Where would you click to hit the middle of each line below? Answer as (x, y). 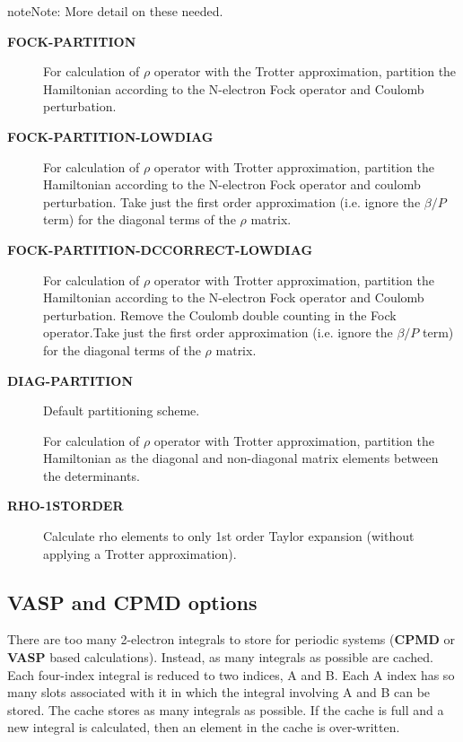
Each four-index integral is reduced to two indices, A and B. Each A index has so (231, 674)
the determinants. (92, 475)
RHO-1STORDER (66, 506)
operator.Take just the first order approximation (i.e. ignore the (218, 332)
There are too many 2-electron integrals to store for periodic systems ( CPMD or (231, 639)
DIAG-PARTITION (70, 380)
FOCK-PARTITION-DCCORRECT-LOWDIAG (160, 249)
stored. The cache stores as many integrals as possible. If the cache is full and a (226, 709)
